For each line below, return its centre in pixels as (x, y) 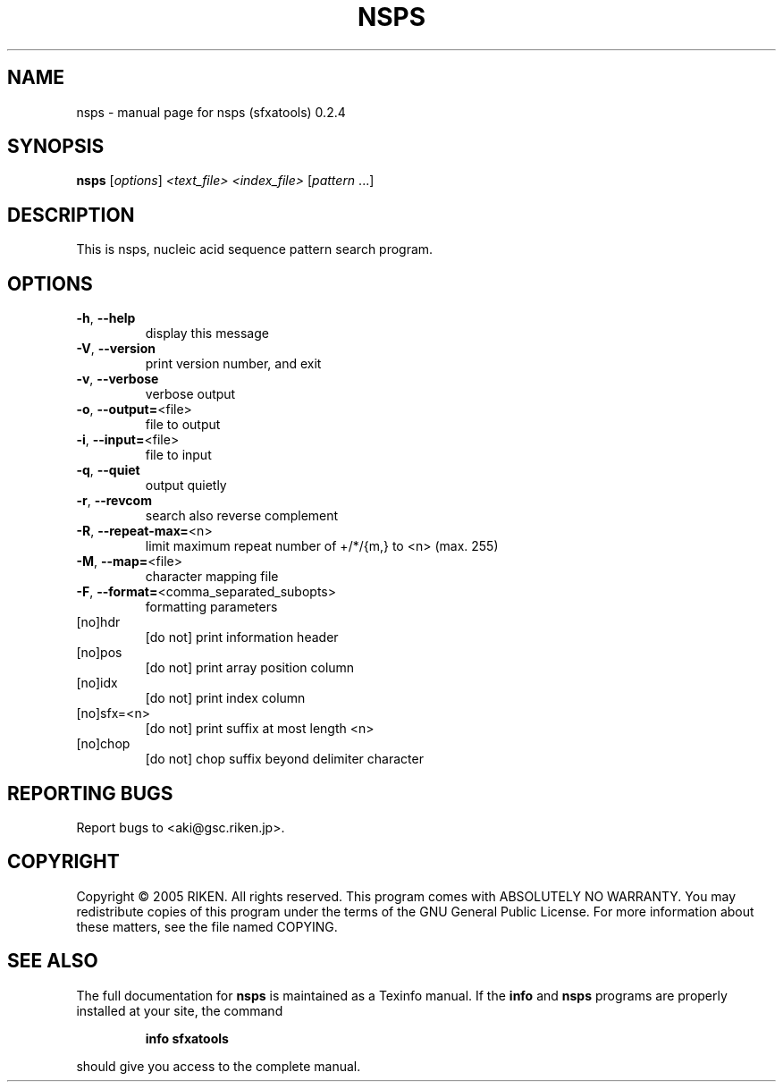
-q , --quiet (108, 470)
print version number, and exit (233, 364)
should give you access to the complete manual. (219, 1066)
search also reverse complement (242, 516)
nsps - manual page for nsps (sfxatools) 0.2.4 (211, 112)
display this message (207, 333)
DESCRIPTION (71, 215)
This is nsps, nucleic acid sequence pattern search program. (255, 249)
